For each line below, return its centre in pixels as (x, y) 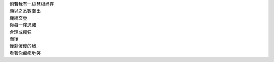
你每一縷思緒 (23, 25)
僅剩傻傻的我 (23, 46)
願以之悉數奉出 (25, 11)
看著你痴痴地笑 (25, 53)
